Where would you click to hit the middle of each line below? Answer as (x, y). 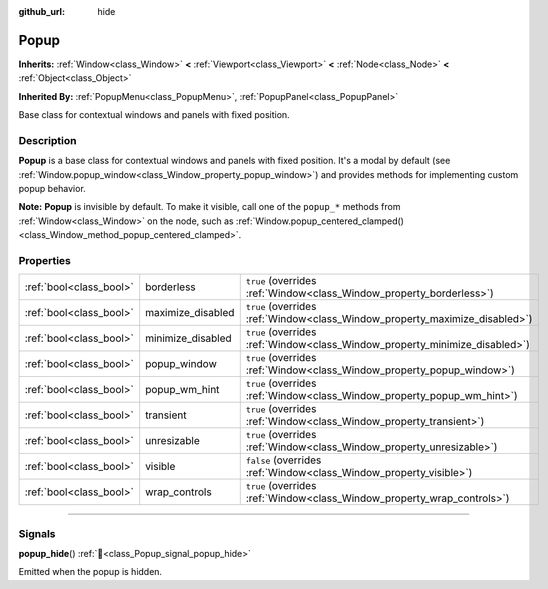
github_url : (41, 11)
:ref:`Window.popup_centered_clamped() (320, 221)
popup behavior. (52, 188)
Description (47, 140)
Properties (45, 260)
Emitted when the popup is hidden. (90, 572)
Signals (37, 533)
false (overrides (283, 460)
